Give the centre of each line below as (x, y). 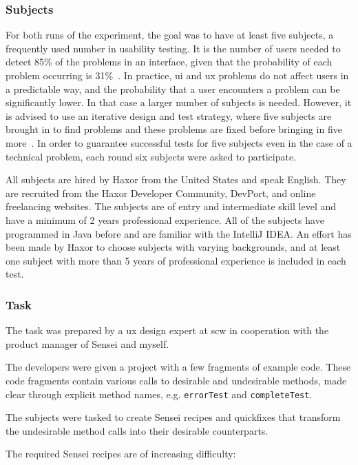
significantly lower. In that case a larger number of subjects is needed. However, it (179, 102)
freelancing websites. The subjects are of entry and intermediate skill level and (171, 206)
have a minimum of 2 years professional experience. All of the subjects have (165, 219)
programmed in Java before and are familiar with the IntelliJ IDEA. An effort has (179, 233)
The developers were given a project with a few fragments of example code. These (178, 367)
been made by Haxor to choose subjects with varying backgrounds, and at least (173, 247)
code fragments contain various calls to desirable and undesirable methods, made (176, 380)
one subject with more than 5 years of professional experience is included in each (176, 260)
